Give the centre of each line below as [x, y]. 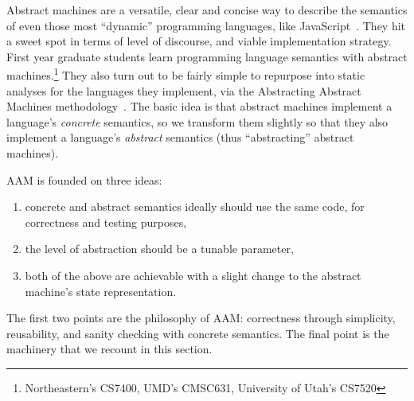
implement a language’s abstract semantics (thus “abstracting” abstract [180, 137]
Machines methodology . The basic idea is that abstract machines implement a [199, 106]
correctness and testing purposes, [106, 222]
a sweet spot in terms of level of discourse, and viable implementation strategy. [199, 41]
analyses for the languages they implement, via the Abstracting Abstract [184, 90]
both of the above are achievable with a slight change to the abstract [193, 275]
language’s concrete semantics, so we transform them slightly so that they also [197, 121]
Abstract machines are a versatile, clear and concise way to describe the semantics [207, 10]
